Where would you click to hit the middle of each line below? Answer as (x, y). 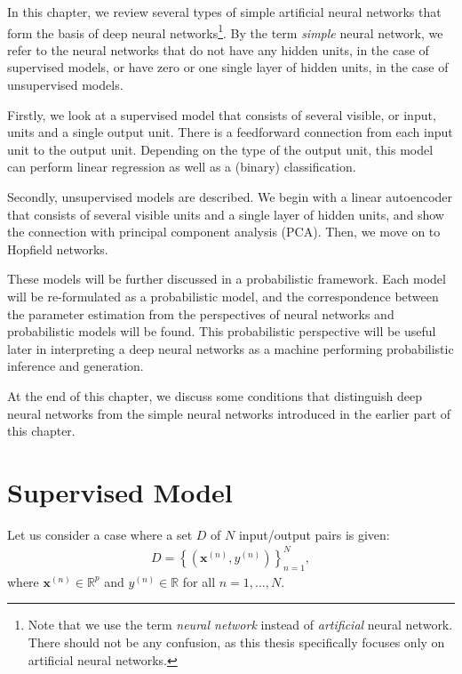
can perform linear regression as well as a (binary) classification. (182, 167)
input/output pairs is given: (314, 534)
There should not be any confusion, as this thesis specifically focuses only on (236, 642)
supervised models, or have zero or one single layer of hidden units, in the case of (228, 67)
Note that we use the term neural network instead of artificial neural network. (240, 625)
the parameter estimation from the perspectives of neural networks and (201, 313)
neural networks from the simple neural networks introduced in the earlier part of (229, 413)
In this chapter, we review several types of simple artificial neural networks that (224, 12)
